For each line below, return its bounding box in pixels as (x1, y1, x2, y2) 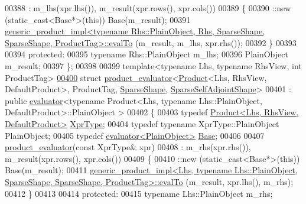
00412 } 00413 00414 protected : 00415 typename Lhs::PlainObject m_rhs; (5, 187, 273, 199)
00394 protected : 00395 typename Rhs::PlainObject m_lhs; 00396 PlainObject (5, 48, 288, 60)
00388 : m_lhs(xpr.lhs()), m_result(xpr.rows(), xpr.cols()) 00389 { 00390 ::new (5, 2, 291, 14)
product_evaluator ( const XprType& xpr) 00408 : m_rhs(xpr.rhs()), (5, 141, 251, 153)
